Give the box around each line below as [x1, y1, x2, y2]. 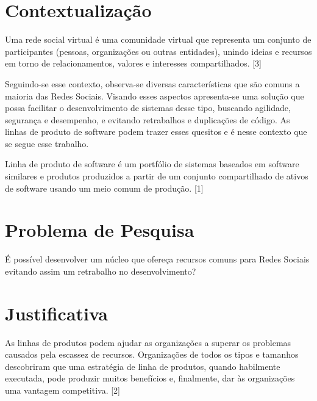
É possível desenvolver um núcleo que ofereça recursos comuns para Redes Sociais [5, 253, 310, 266]
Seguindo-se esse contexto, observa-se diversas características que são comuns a [5, 77, 300, 90]
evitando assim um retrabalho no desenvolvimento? [5, 264, 196, 277]
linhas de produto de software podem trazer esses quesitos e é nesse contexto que [5, 125, 307, 138]
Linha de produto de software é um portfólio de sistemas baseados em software [5, 157, 299, 170]
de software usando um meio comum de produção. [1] [5, 181, 204, 194]
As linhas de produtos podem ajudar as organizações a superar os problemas [5, 336, 291, 349]
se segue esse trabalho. [5, 137, 89, 150]
